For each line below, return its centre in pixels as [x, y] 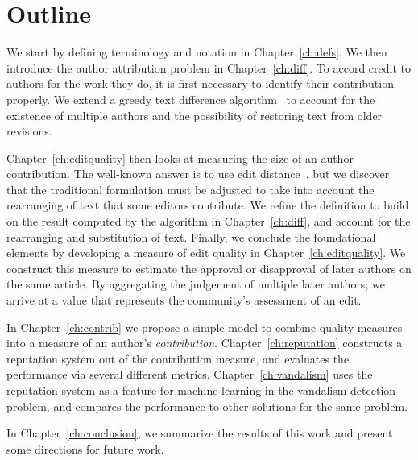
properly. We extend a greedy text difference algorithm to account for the [191, 99]
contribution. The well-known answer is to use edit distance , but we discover [198, 174]
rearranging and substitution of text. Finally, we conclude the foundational [191, 236]
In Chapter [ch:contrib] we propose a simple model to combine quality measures [205, 327]
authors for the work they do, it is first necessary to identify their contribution [200, 83]
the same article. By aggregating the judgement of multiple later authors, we [196, 284]
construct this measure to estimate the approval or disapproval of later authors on [209, 268]
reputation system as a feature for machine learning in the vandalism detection [201, 390]
